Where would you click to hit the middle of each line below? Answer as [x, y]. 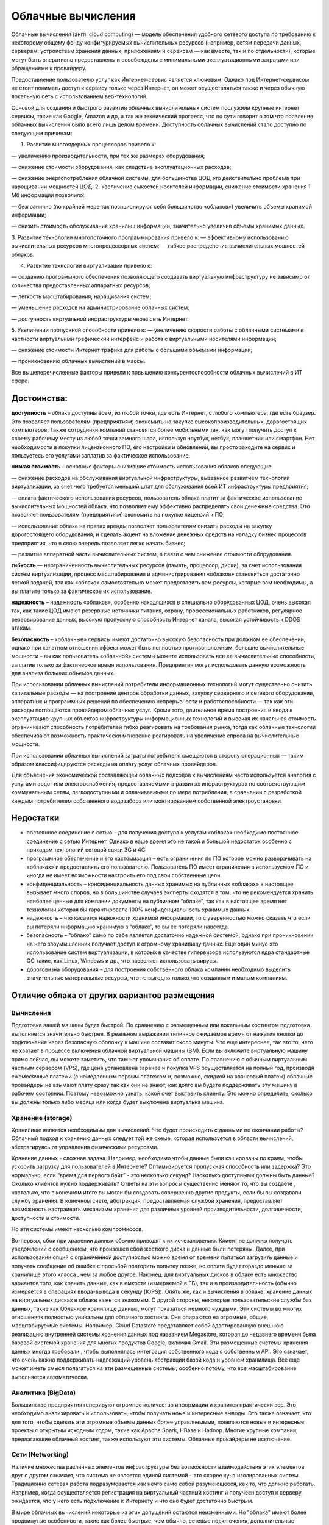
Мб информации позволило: [48, 195]
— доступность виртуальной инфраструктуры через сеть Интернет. [100, 319]
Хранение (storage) [42, 1118]
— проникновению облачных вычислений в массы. [78, 361]
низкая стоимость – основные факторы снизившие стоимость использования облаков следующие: [142, 467]
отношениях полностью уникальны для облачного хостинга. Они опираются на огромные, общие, [140, 1317]
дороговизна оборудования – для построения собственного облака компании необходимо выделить [158, 969]
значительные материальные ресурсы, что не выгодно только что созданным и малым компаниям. [157, 978]
